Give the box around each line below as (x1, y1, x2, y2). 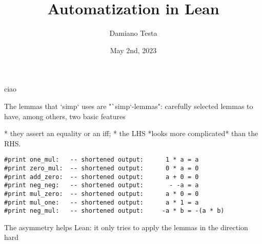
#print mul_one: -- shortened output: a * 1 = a (4, 198, 199, 206)
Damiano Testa (109, 28, 157, 38)
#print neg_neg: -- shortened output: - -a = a (4, 182, 199, 189)
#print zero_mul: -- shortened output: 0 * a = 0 (4, 164, 199, 172)
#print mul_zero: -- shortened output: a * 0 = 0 (4, 190, 199, 197)
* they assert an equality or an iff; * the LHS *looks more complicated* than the (4, 128, 258, 139)
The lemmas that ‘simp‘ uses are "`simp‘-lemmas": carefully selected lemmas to (4, 100, 253, 111)
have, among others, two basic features (4, 110, 126, 121)
